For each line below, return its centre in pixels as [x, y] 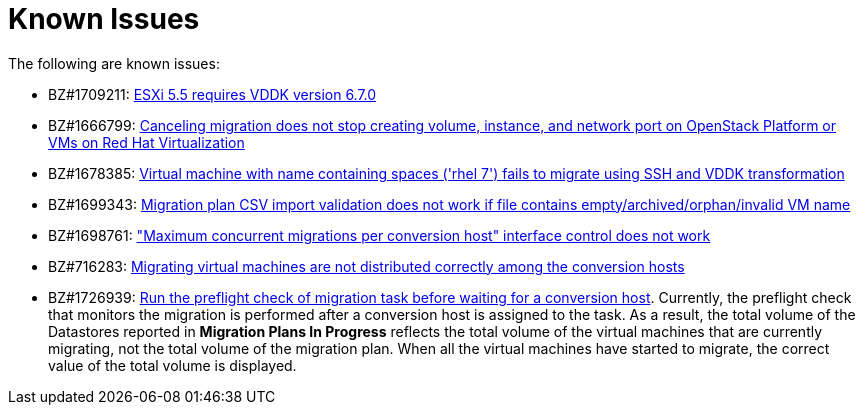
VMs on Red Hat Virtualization [146, 142]
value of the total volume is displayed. [172, 365]
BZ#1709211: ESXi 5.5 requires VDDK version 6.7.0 [212, 94]
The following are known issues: [114, 63]
